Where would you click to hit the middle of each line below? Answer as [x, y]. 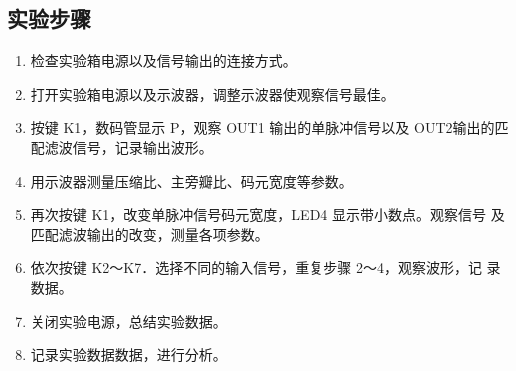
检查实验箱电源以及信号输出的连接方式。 [163, 60]
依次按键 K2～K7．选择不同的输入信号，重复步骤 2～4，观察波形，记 [256, 267]
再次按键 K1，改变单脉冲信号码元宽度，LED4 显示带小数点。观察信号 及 [267, 214]
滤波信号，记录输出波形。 [128, 146]
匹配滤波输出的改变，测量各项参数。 [149, 233]
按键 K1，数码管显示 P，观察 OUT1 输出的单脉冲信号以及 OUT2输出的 [262, 127]
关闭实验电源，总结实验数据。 [128, 320]
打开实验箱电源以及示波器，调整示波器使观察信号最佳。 [212, 93]
